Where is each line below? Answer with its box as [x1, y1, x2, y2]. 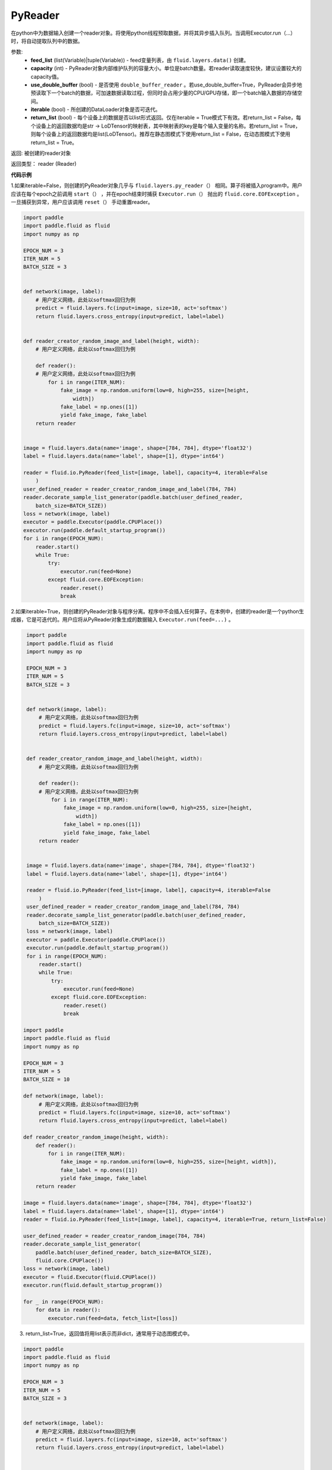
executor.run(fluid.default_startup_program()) [23, 1282, 162, 1289]
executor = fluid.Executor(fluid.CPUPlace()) [23, 1274, 157, 1280]
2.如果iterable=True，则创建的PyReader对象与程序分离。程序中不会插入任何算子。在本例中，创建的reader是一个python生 [11, 607, 304, 614]
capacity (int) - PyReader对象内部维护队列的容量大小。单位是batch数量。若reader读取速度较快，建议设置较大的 [31, 65, 302, 72]
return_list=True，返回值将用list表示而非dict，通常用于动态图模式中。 [25, 1329, 193, 1337]
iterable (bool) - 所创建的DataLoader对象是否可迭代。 [31, 106, 161, 113]
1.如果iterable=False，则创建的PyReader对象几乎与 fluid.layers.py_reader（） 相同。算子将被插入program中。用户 [11, 182, 303, 189]
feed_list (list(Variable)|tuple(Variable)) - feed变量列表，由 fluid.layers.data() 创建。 [31, 56, 249, 64]
